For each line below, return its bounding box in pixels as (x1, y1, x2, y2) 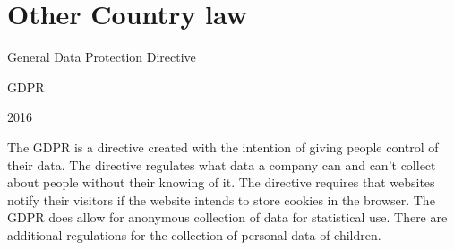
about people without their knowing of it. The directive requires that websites (7, 173, 435, 192)
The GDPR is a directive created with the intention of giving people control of (7, 137, 439, 156)
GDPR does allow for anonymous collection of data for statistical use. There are (7, 208, 448, 227)
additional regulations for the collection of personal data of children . (7, 225, 381, 244)
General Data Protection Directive (7, 47, 196, 66)
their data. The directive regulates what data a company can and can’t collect (7, 155, 436, 174)
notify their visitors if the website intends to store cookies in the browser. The (7, 190, 435, 209)
